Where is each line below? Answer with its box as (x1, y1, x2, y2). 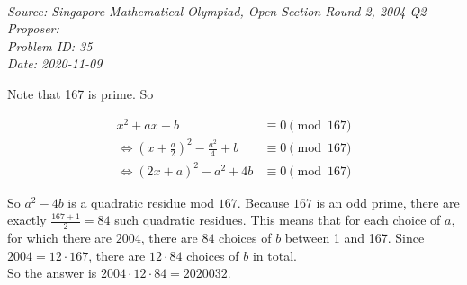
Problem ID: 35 (7, 36, 93, 55)
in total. (252, 245, 297, 264)
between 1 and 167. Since (284, 228, 425, 247)
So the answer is (7, 263, 97, 282)
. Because (237, 192, 290, 211)
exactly (7, 210, 47, 229)
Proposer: (7, 19, 59, 38)
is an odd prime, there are (316, 192, 460, 211)
